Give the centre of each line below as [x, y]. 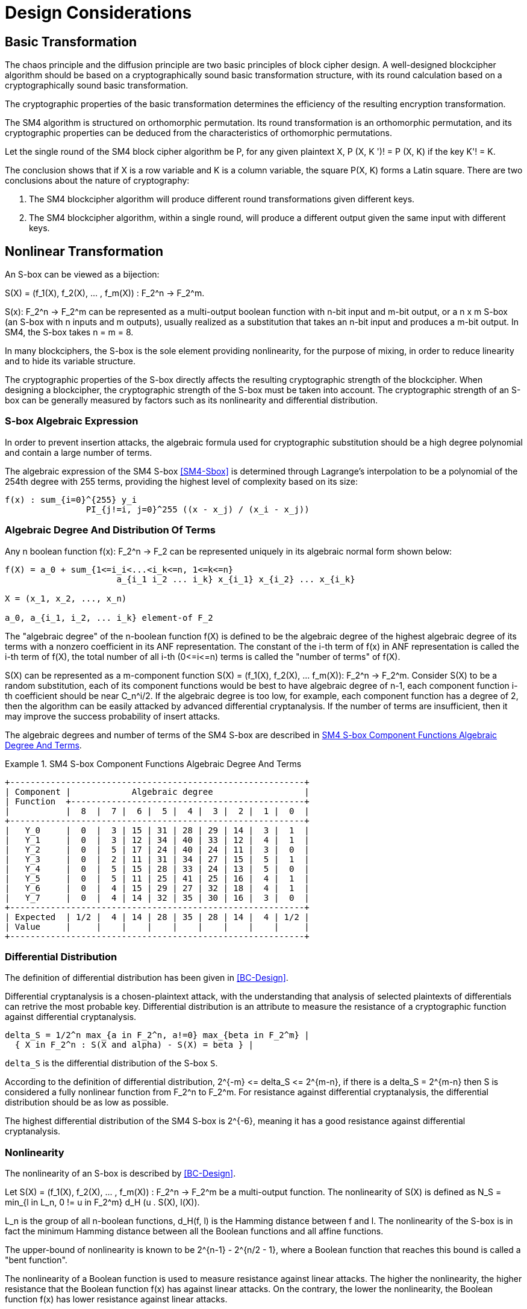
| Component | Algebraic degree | [157, 791]
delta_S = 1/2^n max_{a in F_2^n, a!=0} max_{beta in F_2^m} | [157, 1035]
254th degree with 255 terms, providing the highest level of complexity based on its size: [181, 481]
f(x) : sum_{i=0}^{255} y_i [71, 499]
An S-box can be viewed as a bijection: [82, 275]
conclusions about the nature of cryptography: [97, 181]
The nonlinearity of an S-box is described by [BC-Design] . [120, 1174]
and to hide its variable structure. [70, 361]
